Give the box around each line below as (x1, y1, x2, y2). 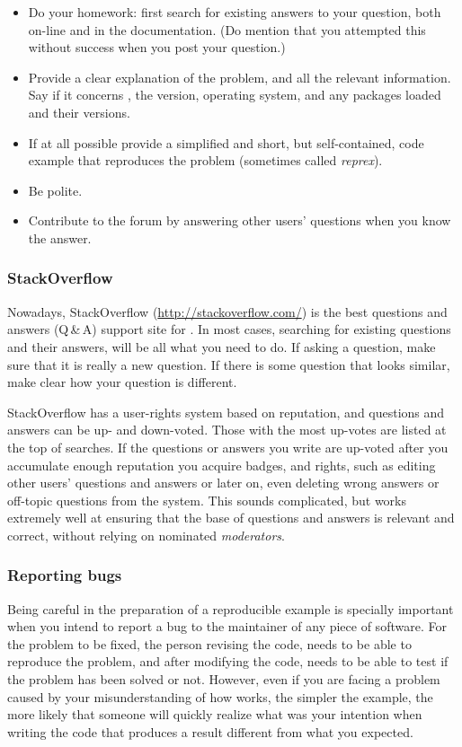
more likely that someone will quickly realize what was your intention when (7, 705, 422, 724)
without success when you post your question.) (28, 38, 286, 57)
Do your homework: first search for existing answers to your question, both (28, 3, 441, 21)
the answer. (28, 228, 92, 247)
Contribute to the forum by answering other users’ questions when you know (28, 211, 451, 230)
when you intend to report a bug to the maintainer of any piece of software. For (7, 617, 447, 636)
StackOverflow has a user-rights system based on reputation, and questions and (7, 402, 445, 421)
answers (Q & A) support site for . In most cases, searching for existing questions (7, 320, 451, 338)
